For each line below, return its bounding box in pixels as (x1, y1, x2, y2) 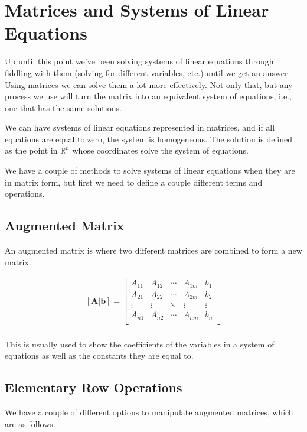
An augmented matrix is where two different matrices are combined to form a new (5, 244, 302, 256)
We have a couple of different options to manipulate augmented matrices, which (5, 406, 293, 418)
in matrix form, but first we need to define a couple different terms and (5, 176, 263, 188)
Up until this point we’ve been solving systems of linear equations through (5, 55, 274, 67)
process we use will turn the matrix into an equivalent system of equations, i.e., (5, 90, 292, 102)
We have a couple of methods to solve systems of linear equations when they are (5, 164, 295, 177)
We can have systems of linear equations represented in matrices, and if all (5, 121, 275, 134)
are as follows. (5, 417, 55, 430)
